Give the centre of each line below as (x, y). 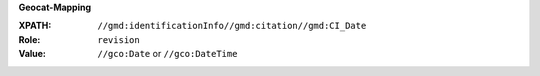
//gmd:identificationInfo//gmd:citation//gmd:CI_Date (232, 26)
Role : (29, 39)
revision (118, 39)
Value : (32, 54)
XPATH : (35, 26)
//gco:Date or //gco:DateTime (167, 54)
